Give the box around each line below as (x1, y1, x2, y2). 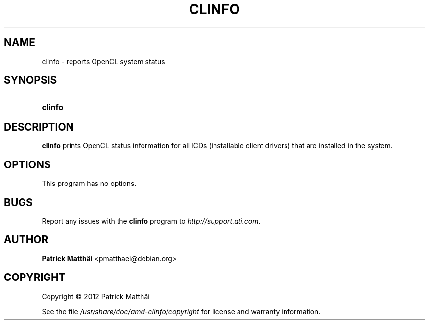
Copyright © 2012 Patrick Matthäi (42, 292, 150, 301)
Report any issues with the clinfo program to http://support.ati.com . (42, 216, 261, 225)
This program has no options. (42, 179, 137, 188)
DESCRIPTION (4, 120, 74, 133)
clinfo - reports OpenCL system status (42, 57, 165, 66)
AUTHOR (4, 233, 48, 246)
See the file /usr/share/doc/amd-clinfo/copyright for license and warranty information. (42, 307, 321, 316)
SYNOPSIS (4, 74, 57, 87)
